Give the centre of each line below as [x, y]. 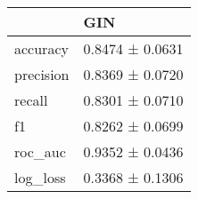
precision [42, 74]
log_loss [40, 177]
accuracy [41, 48]
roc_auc [40, 151]
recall [31, 100]
